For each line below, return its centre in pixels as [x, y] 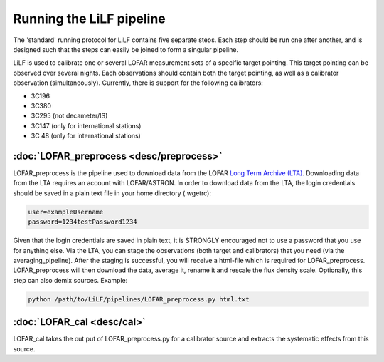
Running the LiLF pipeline [90, 19]
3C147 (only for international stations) [86, 125]
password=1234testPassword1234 [83, 222]
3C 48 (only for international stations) [86, 136]
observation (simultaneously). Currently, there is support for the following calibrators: [138, 83]
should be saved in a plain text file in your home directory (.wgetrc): [112, 193]
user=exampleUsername [66, 212]
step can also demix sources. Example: [70, 280]
